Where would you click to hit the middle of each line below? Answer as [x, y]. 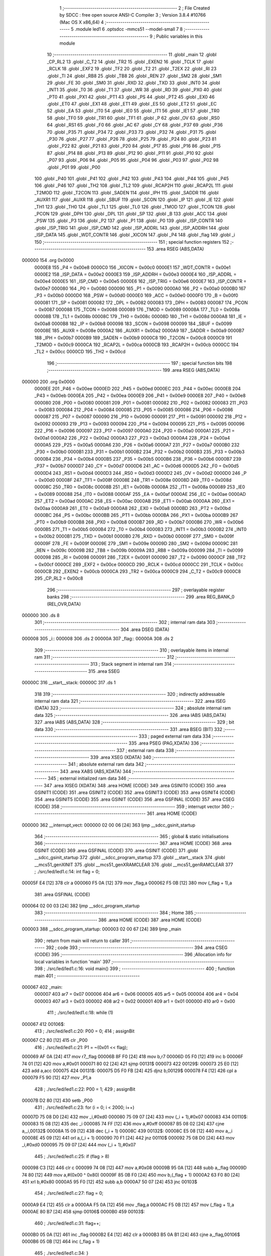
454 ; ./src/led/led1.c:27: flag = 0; [69, 1193]
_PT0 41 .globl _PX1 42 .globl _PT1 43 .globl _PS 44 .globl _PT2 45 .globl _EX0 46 [131, 97]
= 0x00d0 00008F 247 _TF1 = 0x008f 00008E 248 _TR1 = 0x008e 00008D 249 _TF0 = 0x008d [133, 480]
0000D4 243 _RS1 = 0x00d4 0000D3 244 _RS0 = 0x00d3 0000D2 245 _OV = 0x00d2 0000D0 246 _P [141, 473]
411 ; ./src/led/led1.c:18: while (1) [80, 1013]
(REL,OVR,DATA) [64, 604]
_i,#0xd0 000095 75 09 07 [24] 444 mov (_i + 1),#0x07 [79, 1145]
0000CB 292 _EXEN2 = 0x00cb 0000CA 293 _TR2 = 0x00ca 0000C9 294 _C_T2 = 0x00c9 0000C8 [138, 571]
